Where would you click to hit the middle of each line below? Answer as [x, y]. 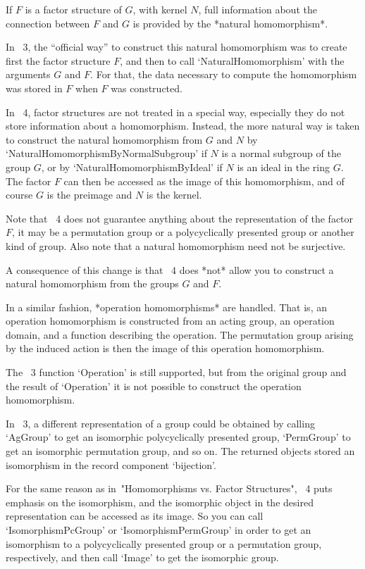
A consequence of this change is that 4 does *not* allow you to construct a [170, 269]
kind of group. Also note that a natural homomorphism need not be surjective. [176, 245]
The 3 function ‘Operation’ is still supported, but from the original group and [176, 372]
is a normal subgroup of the [281, 153]
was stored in [34, 88]
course [19, 195]
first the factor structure [58, 60]
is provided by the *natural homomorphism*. [230, 23]
